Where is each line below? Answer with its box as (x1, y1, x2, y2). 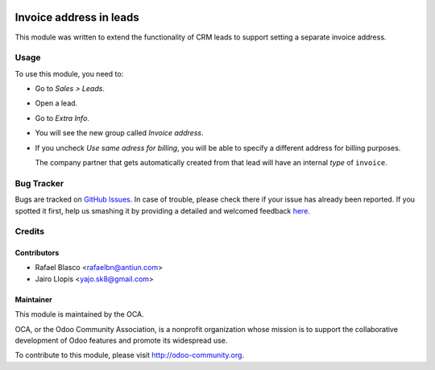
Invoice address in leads (14, 10, 140, 24)
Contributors (14, 248, 60, 258)
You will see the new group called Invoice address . (35, 128, 204, 138)
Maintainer (14, 294, 52, 304)
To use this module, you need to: (14, 69, 124, 78)
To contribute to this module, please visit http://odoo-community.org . (14, 351, 245, 360)
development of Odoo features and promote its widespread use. (14, 335, 228, 346)
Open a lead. (35, 98, 78, 108)
